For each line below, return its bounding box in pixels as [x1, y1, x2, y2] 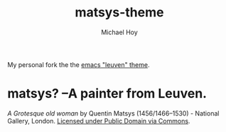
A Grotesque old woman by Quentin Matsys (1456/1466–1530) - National [7, 108, 220, 118]
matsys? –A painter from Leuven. [7, 86, 208, 102]
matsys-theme [75, 4, 164, 21]
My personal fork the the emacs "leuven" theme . [7, 60, 150, 68]
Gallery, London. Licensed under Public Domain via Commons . [7, 116, 190, 125]
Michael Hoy [100, 28, 139, 36]
